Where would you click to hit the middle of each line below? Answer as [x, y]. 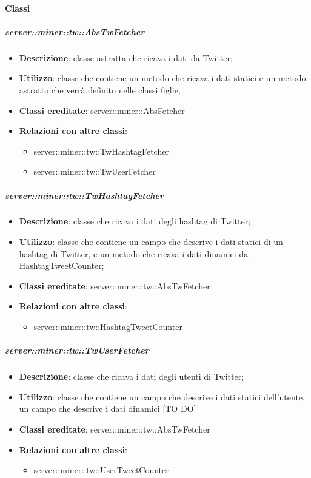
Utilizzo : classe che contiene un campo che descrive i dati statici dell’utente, [162, 396]
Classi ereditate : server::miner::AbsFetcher [102, 110]
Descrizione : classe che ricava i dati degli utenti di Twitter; [132, 376]
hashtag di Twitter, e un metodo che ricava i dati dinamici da [134, 253]
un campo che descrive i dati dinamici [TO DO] [108, 409]
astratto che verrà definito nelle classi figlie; [100, 89]
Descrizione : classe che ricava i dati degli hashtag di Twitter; [135, 221]
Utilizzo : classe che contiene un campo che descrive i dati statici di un [151, 242]
